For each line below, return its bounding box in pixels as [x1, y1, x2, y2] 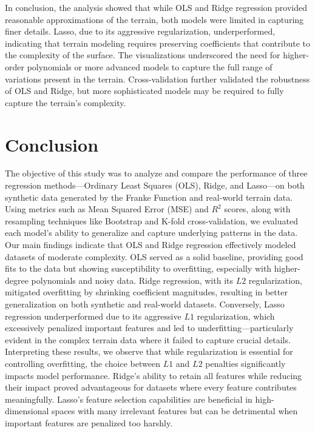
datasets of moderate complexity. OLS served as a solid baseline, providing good [5, 250, 303, 263]
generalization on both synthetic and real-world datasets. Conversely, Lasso [5, 298, 285, 310]
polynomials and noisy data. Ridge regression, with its [31, 274, 233, 286]
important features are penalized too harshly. [5, 416, 173, 429]
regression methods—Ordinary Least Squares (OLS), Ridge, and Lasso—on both [5, 179, 305, 192]
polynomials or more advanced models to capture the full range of [27, 60, 273, 73]
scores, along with [224, 203, 291, 215]
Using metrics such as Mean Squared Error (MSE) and [5, 203, 209, 215]
